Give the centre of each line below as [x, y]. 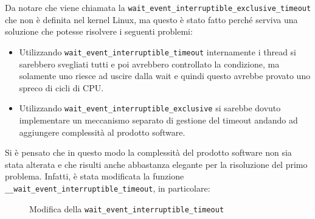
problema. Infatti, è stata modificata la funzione [95, 176]
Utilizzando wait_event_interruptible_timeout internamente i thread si [158, 51]
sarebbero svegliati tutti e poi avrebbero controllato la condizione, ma [149, 64]
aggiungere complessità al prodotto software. [102, 132]
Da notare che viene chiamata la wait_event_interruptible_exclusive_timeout [158, 7]
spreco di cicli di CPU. [61, 87]
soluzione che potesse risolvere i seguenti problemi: [99, 31]
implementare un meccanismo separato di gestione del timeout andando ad [158, 120]
